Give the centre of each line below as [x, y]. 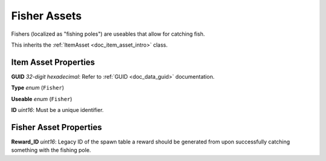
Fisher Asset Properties [56, 127]
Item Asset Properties [53, 62]
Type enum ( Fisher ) [38, 88]
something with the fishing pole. [51, 150]
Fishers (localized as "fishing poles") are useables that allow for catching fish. [108, 34]
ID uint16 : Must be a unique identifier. [57, 110]
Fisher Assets [46, 16]
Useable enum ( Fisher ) [42, 99]
